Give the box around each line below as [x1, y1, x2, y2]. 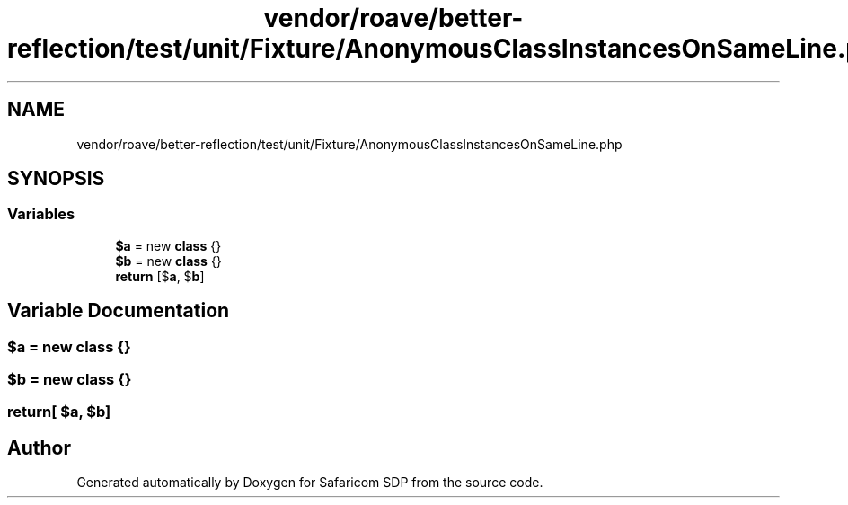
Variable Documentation [7, 299, 230, 323]
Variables [7, 205, 75, 224]
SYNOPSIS [7, 167, 105, 190]
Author [7, 436, 71, 459]
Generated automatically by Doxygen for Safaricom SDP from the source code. [76, 474, 543, 491]
